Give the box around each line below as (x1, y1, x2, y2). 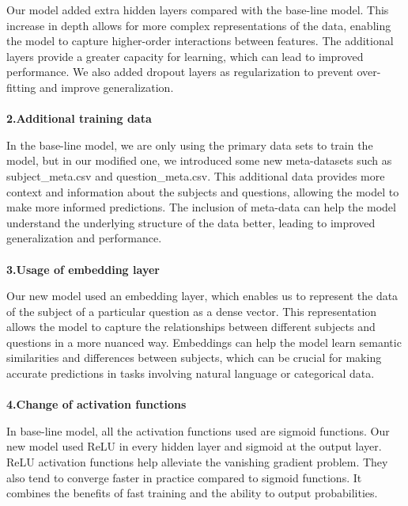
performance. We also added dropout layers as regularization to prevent (6, 63, 353, 80)
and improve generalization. (40, 78, 174, 95)
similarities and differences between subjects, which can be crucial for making (6, 349, 382, 366)
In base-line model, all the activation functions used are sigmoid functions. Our (6, 422, 390, 439)
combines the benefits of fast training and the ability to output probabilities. (6, 485, 378, 501)
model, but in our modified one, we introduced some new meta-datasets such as (6, 152, 392, 169)
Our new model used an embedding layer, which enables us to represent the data (6, 287, 399, 304)
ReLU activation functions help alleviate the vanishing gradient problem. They (6, 454, 388, 470)
